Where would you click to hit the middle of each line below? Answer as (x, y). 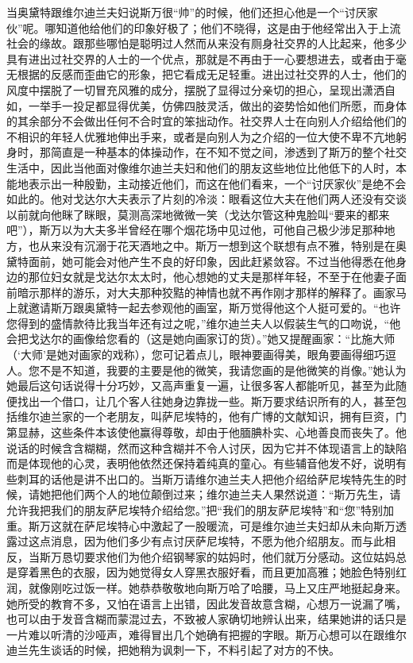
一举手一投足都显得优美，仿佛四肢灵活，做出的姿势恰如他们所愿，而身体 (217, 105)
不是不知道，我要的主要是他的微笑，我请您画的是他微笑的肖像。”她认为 (223, 370)
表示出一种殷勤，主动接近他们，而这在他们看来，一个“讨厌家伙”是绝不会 (217, 183)
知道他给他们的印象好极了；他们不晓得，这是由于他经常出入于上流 (228, 27)
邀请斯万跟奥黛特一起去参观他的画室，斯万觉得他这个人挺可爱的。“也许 (214, 308)
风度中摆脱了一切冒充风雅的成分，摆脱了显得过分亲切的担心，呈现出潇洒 (195, 89)
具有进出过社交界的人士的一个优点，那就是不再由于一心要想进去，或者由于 (201, 58)
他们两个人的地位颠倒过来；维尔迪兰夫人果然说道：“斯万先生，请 (231, 494)
